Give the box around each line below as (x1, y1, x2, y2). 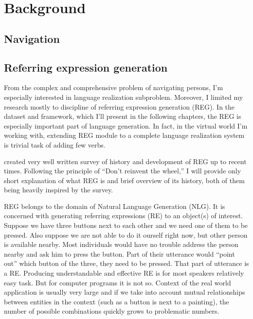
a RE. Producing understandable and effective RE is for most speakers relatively (4, 268, 244, 278)
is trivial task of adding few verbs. (4, 139, 106, 150)
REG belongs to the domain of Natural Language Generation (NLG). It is (4, 201, 225, 211)
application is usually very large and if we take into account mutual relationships (4, 287, 245, 297)
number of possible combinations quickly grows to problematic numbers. (4, 306, 219, 316)
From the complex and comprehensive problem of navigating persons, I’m (4, 82, 223, 93)
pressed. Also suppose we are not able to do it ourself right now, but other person (4, 229, 248, 240)
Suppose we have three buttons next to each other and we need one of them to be (4, 220, 248, 230)
